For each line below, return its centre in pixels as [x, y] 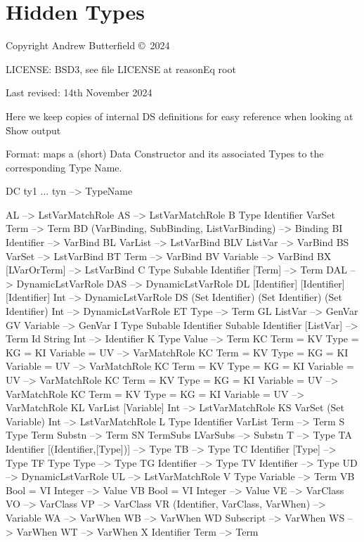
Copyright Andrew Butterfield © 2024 [88, 45]
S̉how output [33, 130]
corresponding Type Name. [64, 167]
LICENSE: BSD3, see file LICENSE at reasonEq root [121, 69]
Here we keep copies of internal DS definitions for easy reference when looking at [180, 116]
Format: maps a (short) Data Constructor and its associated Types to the [165, 154]
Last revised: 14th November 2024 [79, 92]
